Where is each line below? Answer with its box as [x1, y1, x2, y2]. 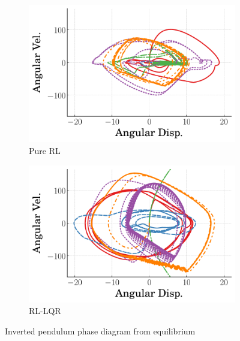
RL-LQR [29, 304, 61, 317]
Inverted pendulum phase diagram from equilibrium [5, 325, 196, 337]
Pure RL [29, 144, 61, 156]
